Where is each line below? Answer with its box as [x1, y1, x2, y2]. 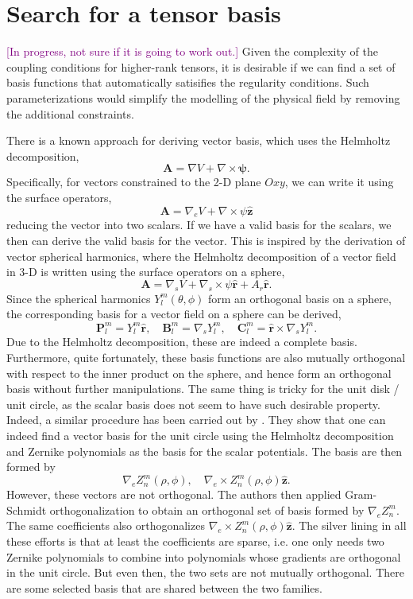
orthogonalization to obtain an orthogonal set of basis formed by [49, 501, 365, 518]
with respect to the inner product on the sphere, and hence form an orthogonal [6, 364, 392, 381]
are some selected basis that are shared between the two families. [6, 579, 322, 596]
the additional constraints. [6, 105, 134, 122]
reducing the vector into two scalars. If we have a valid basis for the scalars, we [6, 216, 392, 233]
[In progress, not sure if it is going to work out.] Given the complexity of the [6, 43, 379, 60]
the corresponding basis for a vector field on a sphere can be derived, [6, 305, 342, 322]
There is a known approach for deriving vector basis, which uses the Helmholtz [6, 132, 391, 149]
